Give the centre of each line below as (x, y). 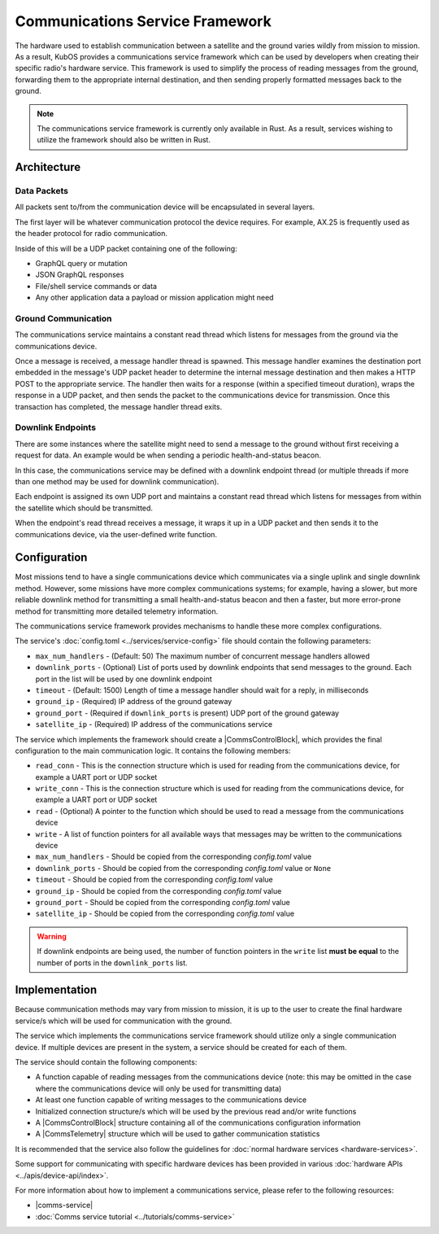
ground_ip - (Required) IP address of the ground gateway (134, 702)
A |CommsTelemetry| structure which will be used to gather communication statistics (178, 1134)
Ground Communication (63, 318)
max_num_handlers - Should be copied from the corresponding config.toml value (174, 857)
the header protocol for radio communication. (91, 234)
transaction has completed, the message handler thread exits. (119, 406)
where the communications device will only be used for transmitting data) (159, 1088)
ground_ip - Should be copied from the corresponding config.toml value (159, 890)
